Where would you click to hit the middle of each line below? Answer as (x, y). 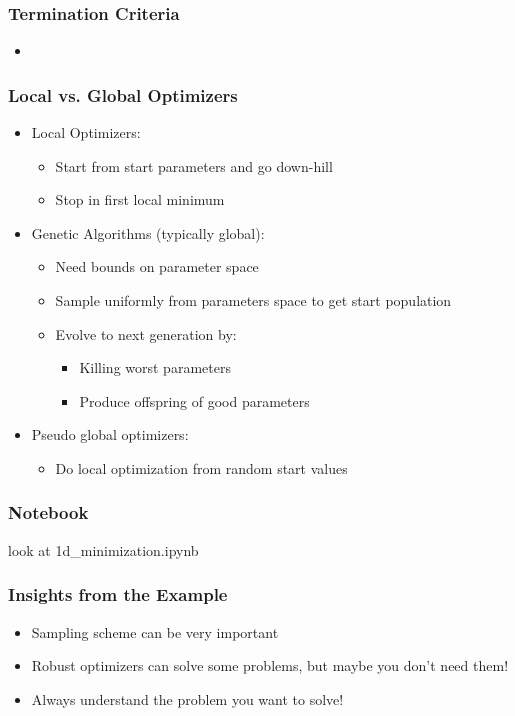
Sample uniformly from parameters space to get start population (253, 300)
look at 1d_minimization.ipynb (103, 549)
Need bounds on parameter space (157, 266)
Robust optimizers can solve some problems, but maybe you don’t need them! (270, 665)
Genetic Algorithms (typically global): (148, 232)
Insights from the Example (118, 594)
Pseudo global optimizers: (110, 434)
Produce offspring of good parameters (194, 400)
